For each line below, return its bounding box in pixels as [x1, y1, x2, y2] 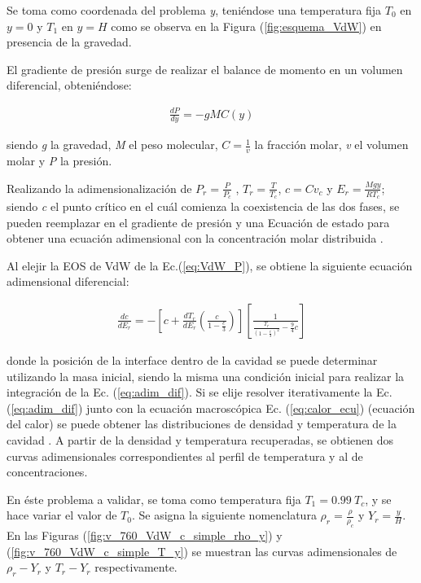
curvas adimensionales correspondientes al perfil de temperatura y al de [7, 447, 363, 464]
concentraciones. [7, 463, 88, 480]
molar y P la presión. [7, 152, 112, 169]
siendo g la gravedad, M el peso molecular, [7, 136, 218, 153]
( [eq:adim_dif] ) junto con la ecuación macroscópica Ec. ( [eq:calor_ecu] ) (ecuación [7, 399, 415, 416]
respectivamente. [94, 559, 178, 576]
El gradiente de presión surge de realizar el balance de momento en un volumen [7, 60, 403, 77]
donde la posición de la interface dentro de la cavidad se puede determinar [7, 352, 378, 368]
